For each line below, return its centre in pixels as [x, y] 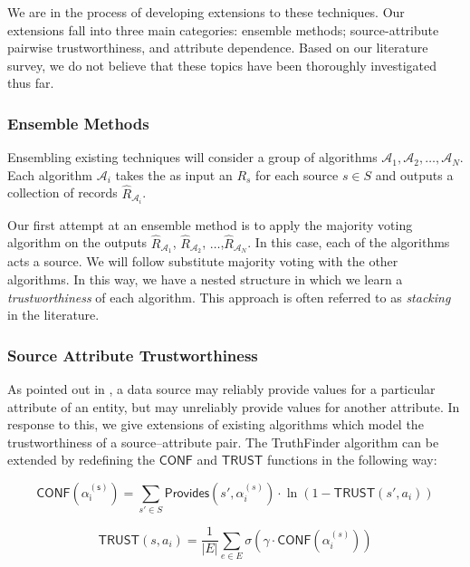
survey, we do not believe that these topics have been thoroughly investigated [222, 65]
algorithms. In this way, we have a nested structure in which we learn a [205, 279]
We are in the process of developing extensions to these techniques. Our [206, 12]
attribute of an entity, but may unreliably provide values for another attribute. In [234, 406]
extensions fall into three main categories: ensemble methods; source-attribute [223, 29]
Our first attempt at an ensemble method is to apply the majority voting [210, 224]
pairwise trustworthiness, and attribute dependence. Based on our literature [218, 48]
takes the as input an [174, 174]
